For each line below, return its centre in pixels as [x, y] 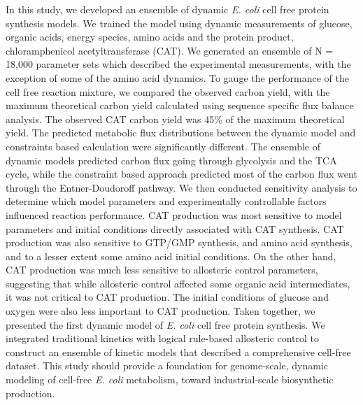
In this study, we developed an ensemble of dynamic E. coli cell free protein [168, 9]
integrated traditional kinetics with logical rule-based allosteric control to [163, 338]
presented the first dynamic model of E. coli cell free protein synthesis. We [165, 324]
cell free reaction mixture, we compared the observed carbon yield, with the [168, 91]
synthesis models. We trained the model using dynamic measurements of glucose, [179, 23]
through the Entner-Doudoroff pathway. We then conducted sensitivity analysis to [181, 187]
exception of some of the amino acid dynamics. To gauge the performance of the [177, 77]
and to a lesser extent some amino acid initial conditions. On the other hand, [171, 256]
